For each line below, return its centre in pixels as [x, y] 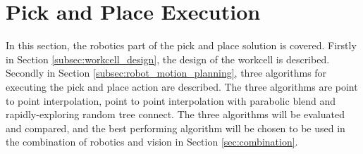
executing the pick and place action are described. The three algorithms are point [182, 86]
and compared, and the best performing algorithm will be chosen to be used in [176, 128]
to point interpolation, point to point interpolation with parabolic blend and [171, 100]
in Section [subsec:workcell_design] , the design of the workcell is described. [168, 59]
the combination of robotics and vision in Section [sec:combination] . [152, 142]
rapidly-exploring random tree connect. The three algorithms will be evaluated [175, 114]
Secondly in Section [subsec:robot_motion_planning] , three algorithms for [166, 73]
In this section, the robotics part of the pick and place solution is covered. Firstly [181, 45]
